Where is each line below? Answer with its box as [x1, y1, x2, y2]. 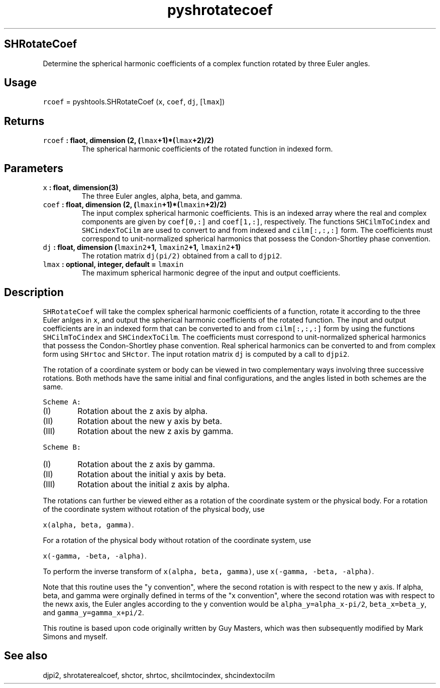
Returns [4, 114, 45, 127]
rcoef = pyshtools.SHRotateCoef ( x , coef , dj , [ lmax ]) [43, 97, 225, 106]
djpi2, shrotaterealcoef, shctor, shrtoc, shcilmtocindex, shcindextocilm [43, 670, 275, 679]
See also [4, 649, 48, 662]
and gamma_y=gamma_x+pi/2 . [43, 608, 144, 617]
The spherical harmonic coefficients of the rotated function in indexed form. [81, 145, 333, 154]
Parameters [4, 162, 63, 175]
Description [4, 286, 64, 299]
